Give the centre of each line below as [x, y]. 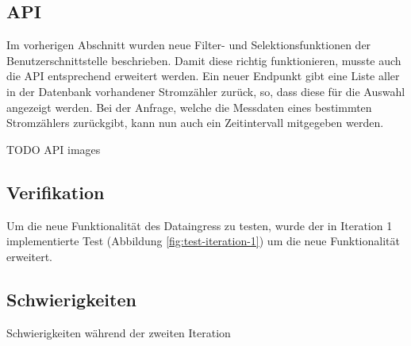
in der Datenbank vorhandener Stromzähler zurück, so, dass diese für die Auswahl [206, 91]
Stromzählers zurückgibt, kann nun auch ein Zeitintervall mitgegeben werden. [195, 123]
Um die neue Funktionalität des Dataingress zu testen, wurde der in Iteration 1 [200, 225]
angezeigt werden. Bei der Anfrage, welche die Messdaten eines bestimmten [189, 107]
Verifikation [56, 192]
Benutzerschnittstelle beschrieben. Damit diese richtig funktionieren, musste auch [204, 60]
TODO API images [54, 149]
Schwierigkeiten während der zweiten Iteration [119, 332]
